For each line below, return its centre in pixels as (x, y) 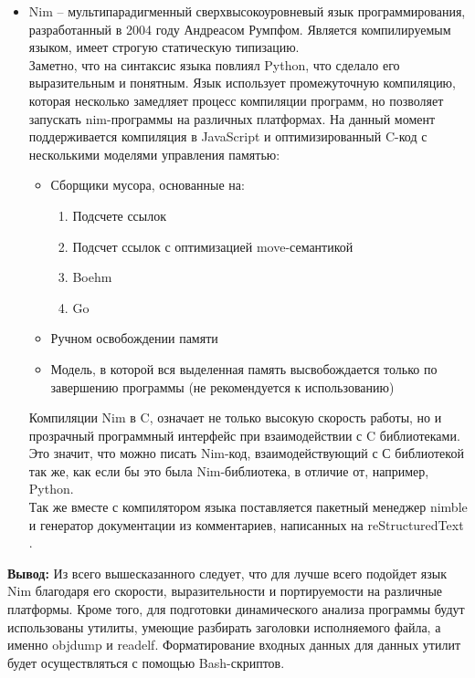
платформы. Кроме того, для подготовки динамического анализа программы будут (236, 609)
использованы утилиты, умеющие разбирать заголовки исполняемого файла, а (224, 626)
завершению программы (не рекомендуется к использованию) (222, 386)
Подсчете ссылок (120, 215)
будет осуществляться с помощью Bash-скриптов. (146, 662)
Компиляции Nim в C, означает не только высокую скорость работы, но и (235, 417)
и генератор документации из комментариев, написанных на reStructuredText (246, 524)
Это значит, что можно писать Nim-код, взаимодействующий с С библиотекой (246, 453)
